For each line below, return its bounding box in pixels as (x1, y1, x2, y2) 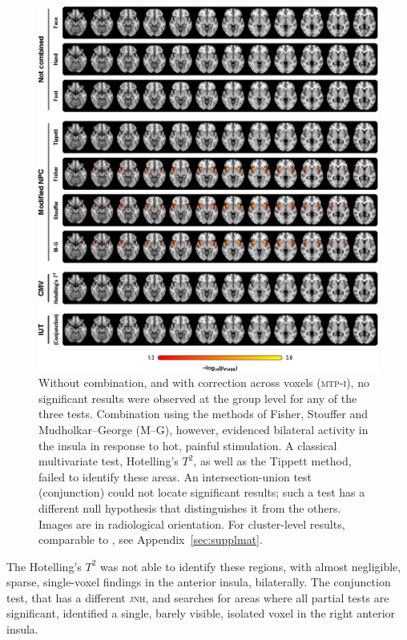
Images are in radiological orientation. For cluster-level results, (38, 515, 345, 532)
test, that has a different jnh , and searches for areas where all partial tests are (6, 589, 389, 606)
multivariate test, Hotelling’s (38, 453, 179, 469)
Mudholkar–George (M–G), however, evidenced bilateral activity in (38, 421, 369, 437)
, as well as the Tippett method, (193, 453, 352, 469)
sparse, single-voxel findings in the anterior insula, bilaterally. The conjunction (6, 574, 391, 590)
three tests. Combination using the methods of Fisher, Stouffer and (38, 405, 368, 422)
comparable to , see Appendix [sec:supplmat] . (38, 531, 263, 548)
